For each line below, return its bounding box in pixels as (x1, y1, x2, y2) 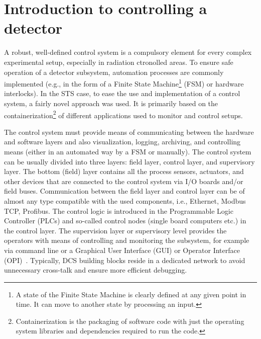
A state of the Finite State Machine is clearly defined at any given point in (16, 289, 246, 299)
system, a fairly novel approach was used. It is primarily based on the (4, 98, 218, 108)
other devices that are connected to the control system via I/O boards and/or (4, 176, 243, 186)
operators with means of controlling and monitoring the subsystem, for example (4, 235, 249, 245)
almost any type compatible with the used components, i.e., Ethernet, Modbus (4, 195, 246, 206)
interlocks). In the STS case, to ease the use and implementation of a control (4, 88, 240, 99)
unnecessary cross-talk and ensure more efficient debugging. (4, 265, 187, 275)
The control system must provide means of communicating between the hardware (4, 126, 254, 137)
